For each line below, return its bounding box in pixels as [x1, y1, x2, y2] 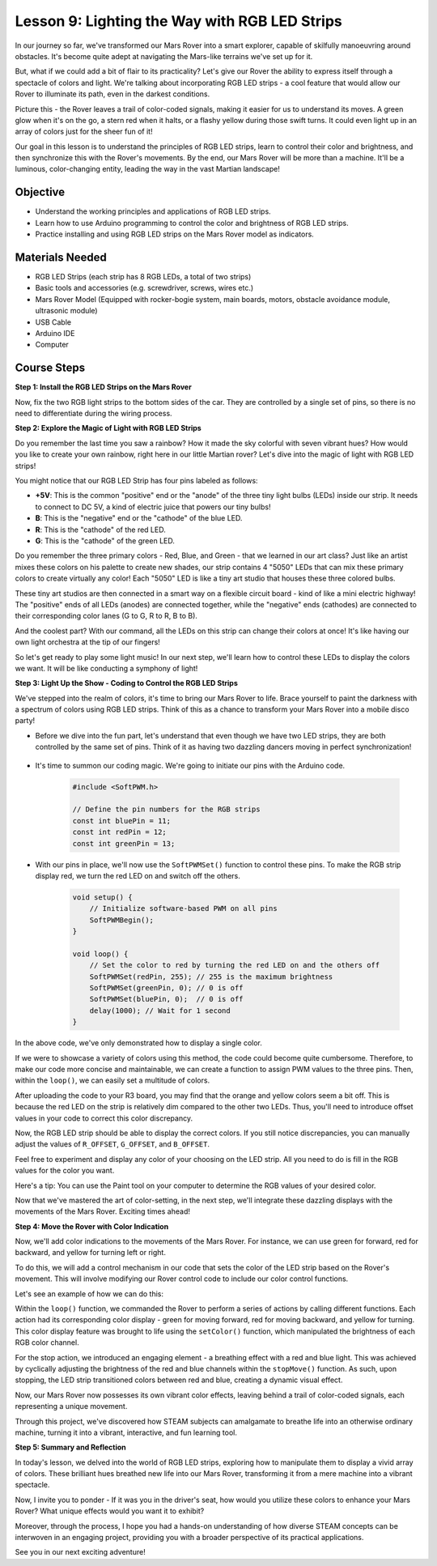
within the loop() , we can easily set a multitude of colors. [15, 1075, 210, 1085]
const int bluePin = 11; [72, 816, 172, 825]
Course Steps [15, 361, 86, 375]
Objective [15, 185, 66, 199]
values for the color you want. [15, 1166, 115, 1176]
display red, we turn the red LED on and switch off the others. [35, 870, 240, 880]
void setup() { [72, 892, 133, 902]
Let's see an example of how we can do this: [15, 1288, 163, 1299]
